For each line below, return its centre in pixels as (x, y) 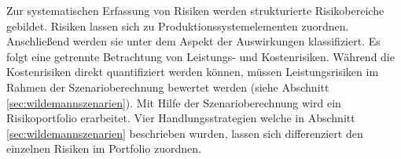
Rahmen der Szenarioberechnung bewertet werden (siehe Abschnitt (168, 87)
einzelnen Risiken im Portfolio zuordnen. (104, 148)
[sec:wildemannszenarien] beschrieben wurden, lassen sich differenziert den (185, 133)
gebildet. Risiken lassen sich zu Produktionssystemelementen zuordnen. (178, 25)
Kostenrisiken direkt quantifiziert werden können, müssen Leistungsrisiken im (193, 72)
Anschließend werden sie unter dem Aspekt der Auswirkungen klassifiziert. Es (193, 41)
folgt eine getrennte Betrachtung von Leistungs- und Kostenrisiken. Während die (200, 56)
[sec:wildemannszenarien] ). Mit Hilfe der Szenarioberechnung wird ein (174, 102)
